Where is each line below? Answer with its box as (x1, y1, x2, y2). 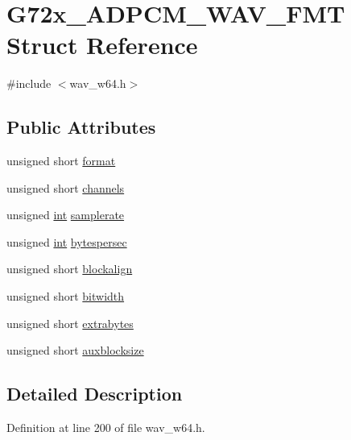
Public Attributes (6, 114, 156, 139)
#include (6, 75, 52, 92)
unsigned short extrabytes (6, 314, 134, 331)
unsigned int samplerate (6, 206, 125, 223)
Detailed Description (6, 381, 183, 406)
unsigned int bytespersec (6, 233, 127, 250)
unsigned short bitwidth (6, 288, 125, 305)
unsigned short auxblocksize (6, 342, 144, 359)
